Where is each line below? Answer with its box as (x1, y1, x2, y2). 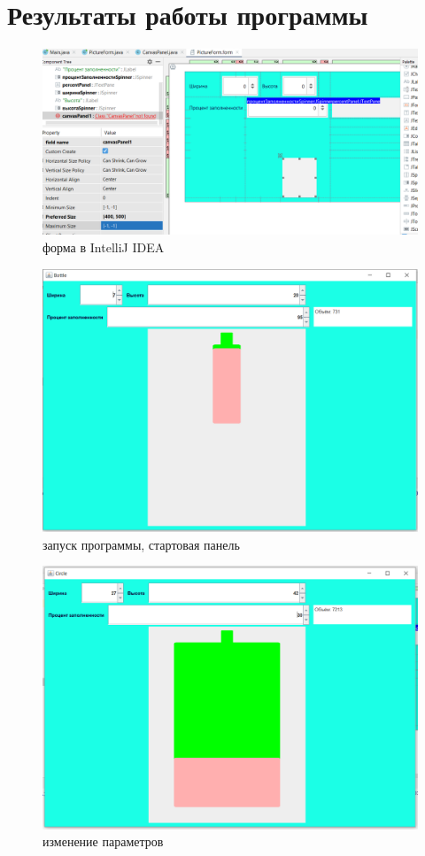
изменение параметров (42, 832, 164, 851)
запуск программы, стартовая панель (42, 535, 240, 553)
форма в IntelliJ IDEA (42, 238, 165, 257)
